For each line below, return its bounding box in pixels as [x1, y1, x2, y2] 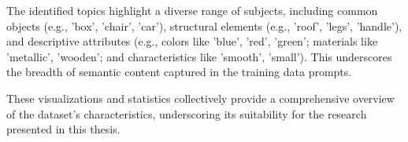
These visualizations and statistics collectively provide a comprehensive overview [6, 89, 395, 106]
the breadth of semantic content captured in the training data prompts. [6, 64, 352, 80]
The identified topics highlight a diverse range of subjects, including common [6, 2, 378, 18]
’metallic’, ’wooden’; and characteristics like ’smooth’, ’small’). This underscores [6, 48, 392, 64]
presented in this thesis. [6, 121, 121, 137]
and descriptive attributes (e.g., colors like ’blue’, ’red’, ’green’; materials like [6, 33, 378, 49]
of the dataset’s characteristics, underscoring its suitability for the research [6, 105, 367, 122]
